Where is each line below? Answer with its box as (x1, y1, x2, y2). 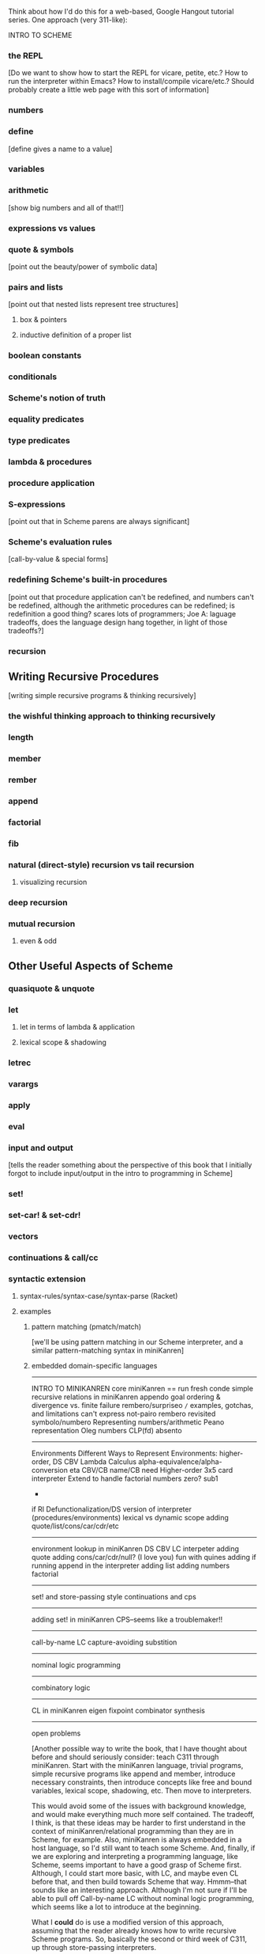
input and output (8, 1142, 73, 1153)
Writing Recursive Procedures (8, 670, 159, 683)
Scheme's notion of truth (8, 393, 106, 404)
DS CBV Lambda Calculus (52, 1456, 136, 1466)
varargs (8, 1078, 39, 1089)
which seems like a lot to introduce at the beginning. (31, 1902, 201, 1911)
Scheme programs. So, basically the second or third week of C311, (31, 1934, 248, 1944)
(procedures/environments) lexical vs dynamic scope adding (31, 1512, 229, 1522)
